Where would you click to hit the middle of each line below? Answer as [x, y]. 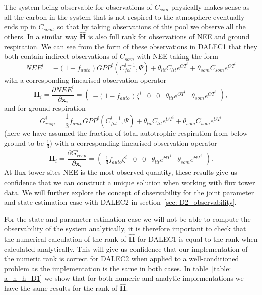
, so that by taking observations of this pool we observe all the [149, 26]
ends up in [20, 26]
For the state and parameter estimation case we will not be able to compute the [127, 219]
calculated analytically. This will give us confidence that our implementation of [126, 248]
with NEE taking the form [177, 56]
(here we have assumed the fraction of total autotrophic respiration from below [126, 133]
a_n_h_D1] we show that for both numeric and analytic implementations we [124, 278]
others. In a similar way [41, 36]
